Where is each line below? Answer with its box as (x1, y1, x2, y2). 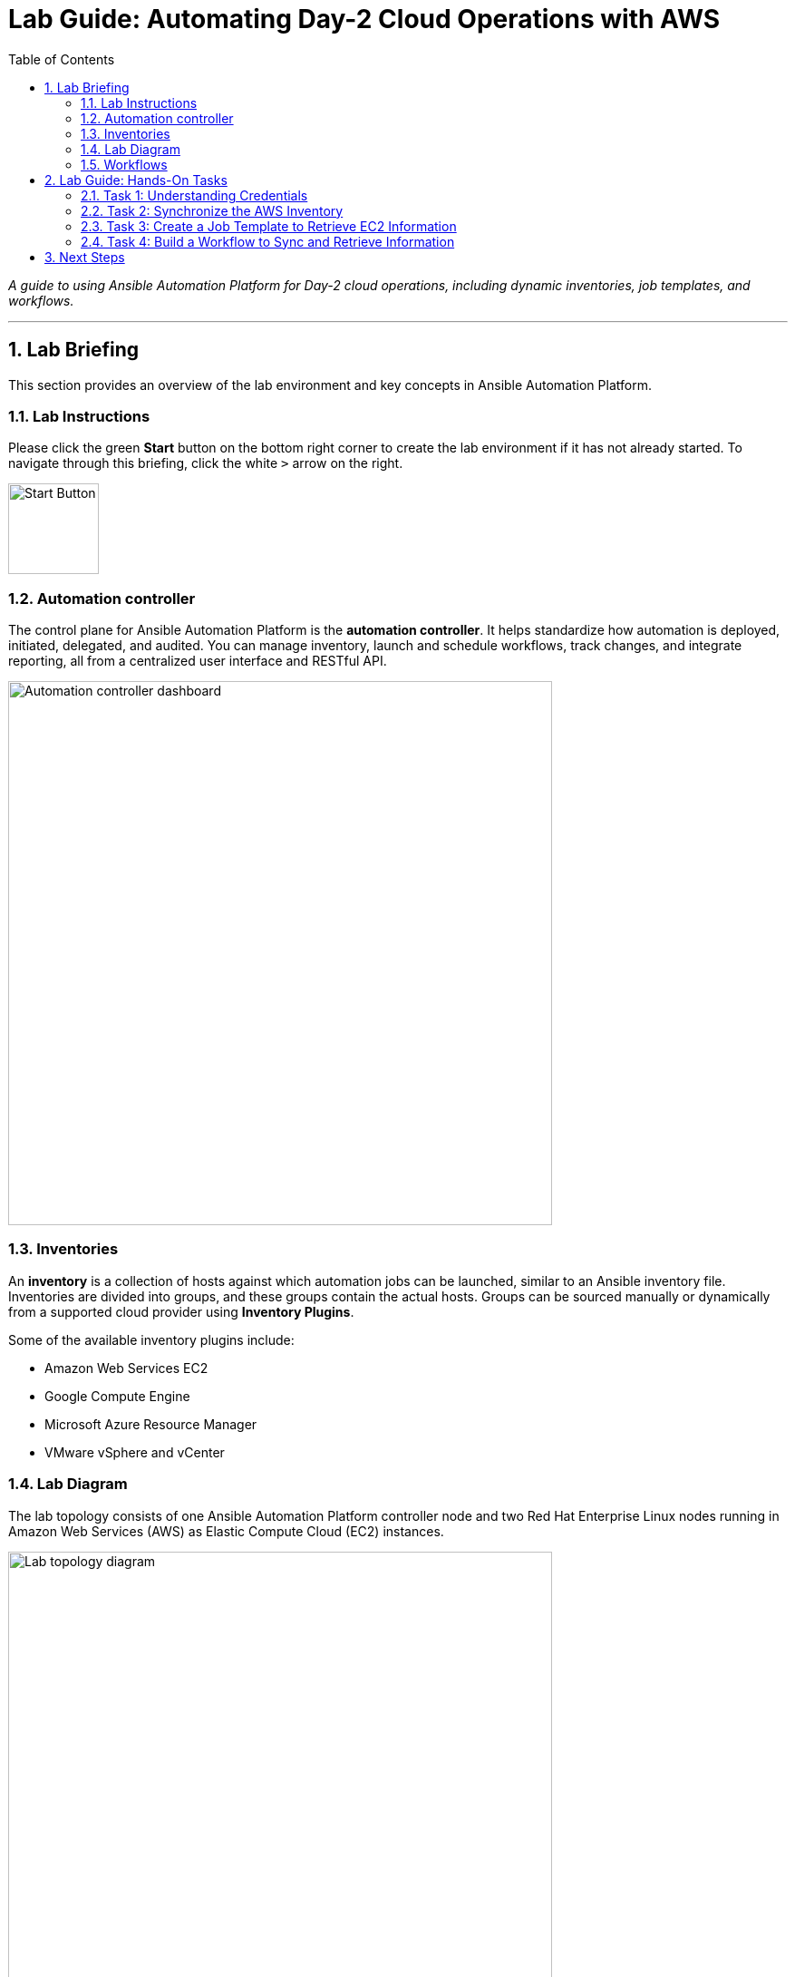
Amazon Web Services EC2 (44, 1359, 208, 1376)
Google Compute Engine (44, 1388, 190, 1404)
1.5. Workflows (81, 156, 168, 172)
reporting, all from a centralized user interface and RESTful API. (8, 653, 387, 669)
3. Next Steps (44, 248, 125, 265)
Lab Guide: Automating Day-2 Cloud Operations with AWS (8, 4, 721, 34)
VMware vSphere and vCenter (44, 1444, 225, 1460)
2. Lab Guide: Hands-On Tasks (44, 171, 228, 188)
